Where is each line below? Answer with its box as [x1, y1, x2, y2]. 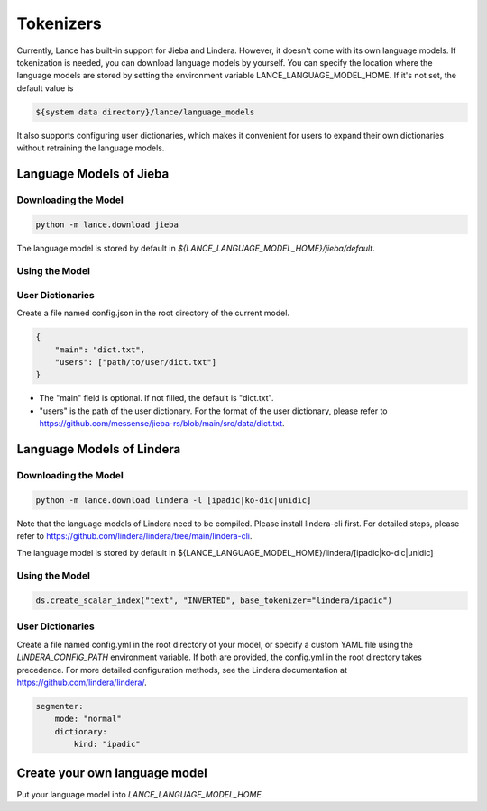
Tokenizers [16, 14, 103, 33]
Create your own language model [16, 765, 207, 780]
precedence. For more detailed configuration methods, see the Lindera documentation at [16, 664, 347, 675]
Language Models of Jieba [16, 166, 170, 181]
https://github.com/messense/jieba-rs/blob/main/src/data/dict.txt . [39, 418, 285, 429]
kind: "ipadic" [73, 739, 142, 750]
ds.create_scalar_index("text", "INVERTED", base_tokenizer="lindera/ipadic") [35, 596, 392, 606]
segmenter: [35, 701, 84, 712]
